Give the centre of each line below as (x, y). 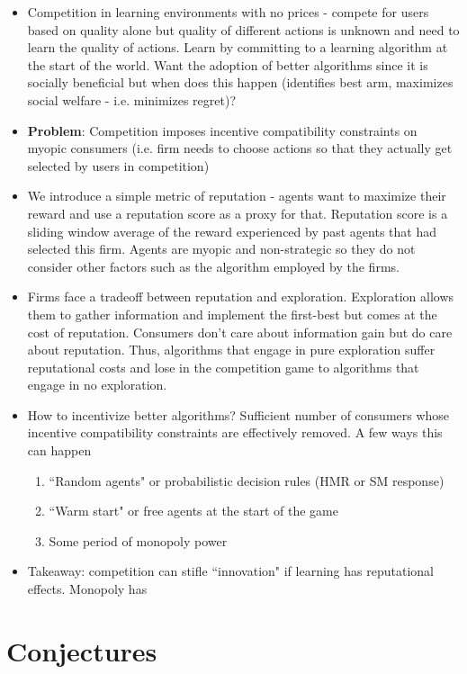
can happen (59, 450)
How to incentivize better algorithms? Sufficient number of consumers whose (238, 414)
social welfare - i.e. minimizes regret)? (132, 99)
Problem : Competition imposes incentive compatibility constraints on (222, 130)
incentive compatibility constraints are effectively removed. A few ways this (235, 432)
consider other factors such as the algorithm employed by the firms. (213, 266)
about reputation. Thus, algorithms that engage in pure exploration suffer (231, 350)
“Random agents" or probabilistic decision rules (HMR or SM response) (247, 480)
